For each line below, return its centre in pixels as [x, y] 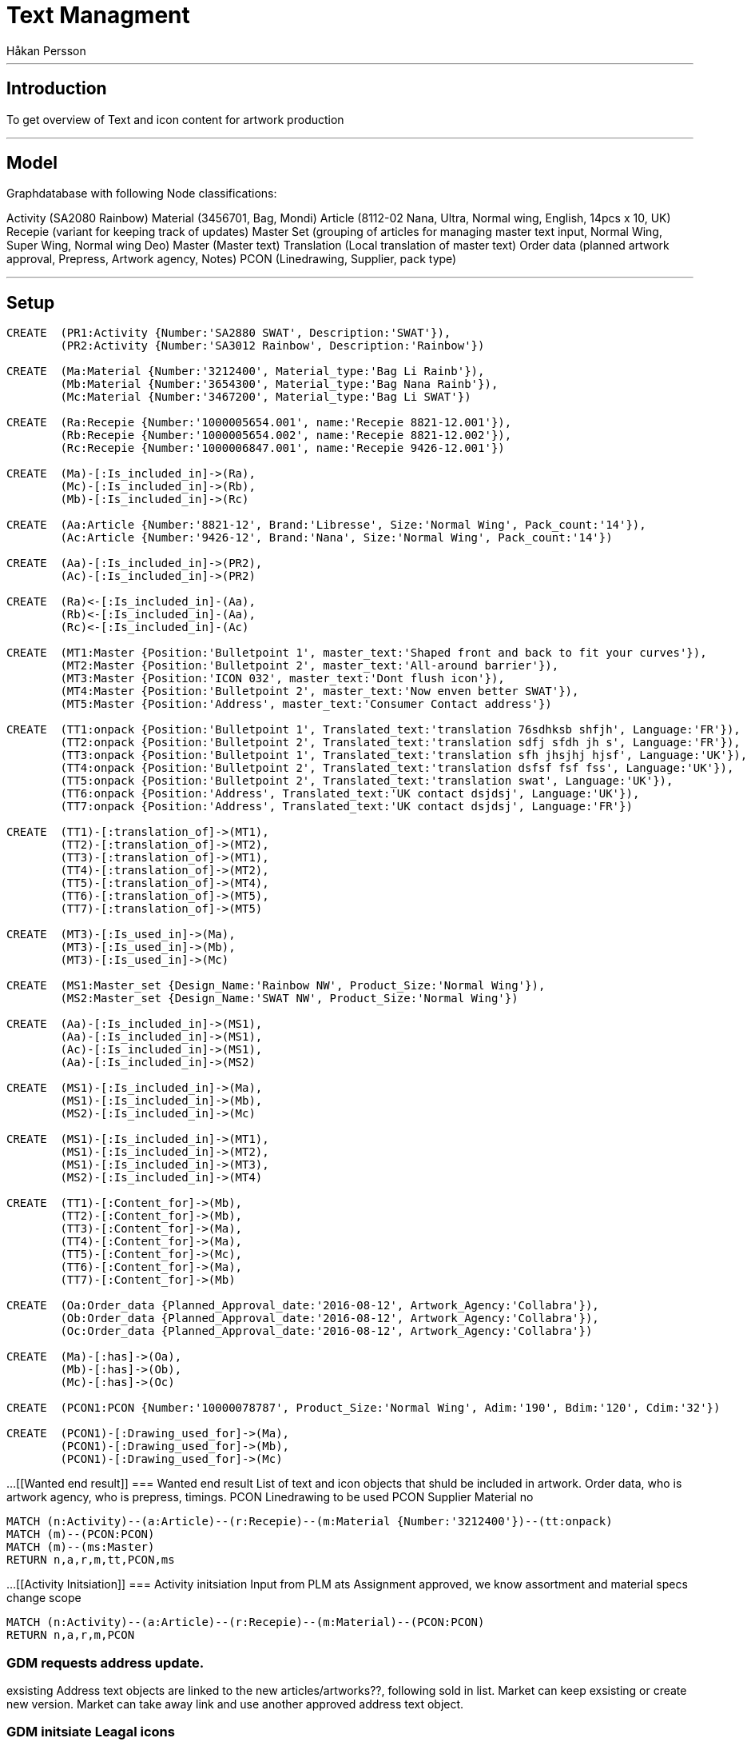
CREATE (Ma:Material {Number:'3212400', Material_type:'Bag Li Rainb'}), [246, 372]
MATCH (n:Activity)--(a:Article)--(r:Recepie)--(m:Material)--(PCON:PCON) [246, 1622]
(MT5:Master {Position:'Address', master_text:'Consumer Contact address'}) [306, 704]
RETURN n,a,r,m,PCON [71, 1635]
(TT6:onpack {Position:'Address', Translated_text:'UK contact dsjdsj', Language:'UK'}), [350, 794]
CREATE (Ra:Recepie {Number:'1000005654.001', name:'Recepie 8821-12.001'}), [259, 423]
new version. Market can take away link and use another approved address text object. [235, 1704]
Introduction [57, 89]
